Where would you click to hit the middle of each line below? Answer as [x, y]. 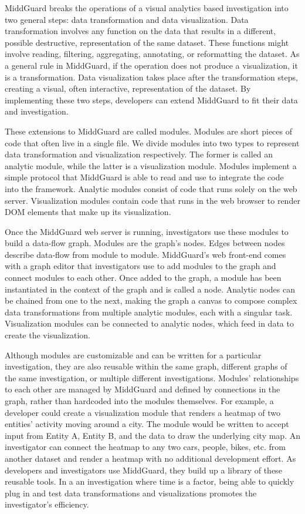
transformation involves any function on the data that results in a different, [140, 31]
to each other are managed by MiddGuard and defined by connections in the [143, 389]
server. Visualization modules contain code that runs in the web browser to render [152, 200]
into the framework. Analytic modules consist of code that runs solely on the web [151, 188]
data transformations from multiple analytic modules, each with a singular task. [149, 312]
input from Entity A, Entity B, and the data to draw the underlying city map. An [152, 435]
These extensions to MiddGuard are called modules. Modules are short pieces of [148, 131]
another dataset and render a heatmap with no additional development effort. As [150, 458]
